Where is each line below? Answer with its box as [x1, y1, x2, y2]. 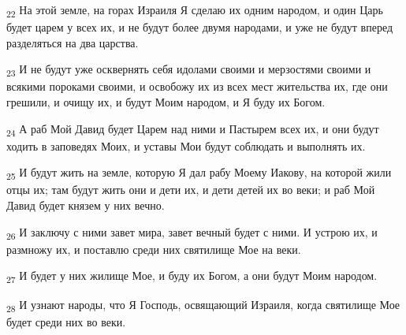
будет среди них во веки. [6, 313, 126, 329]
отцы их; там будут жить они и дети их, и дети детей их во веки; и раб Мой [6, 181, 375, 198]
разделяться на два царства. [6, 34, 139, 50]
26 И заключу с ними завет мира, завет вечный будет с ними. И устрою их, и [6, 223, 378, 242]
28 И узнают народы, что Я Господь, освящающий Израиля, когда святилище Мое [6, 296, 400, 315]
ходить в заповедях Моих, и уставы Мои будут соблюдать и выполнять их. [6, 137, 366, 154]
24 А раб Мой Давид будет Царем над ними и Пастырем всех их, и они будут [6, 120, 379, 139]
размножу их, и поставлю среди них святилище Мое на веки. [6, 240, 301, 257]
